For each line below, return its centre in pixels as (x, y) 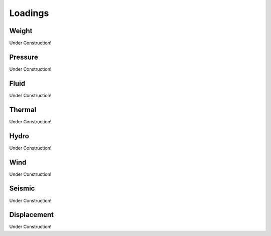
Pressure (24, 57)
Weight (21, 31)
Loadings (29, 13)
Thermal (23, 109)
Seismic (22, 189)
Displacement (32, 215)
